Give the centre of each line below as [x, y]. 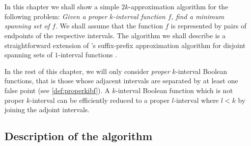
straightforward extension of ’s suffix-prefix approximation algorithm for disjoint [125, 45]
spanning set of [27, 26]
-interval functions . [88, 55]
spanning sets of [28, 55]
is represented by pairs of [209, 26]
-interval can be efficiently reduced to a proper [100, 100]
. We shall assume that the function [109, 26]
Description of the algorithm [79, 136]
